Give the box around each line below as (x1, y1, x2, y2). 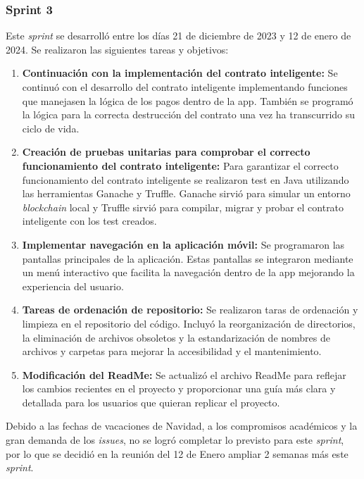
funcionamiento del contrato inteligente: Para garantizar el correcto (22, 158, 339, 173)
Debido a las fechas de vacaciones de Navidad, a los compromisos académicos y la (6, 418, 358, 433)
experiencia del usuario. (22, 278, 124, 293)
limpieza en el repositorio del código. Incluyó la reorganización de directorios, (22, 316, 356, 330)
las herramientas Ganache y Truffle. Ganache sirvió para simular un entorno (22, 186, 351, 201)
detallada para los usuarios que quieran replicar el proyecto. (22, 394, 280, 409)
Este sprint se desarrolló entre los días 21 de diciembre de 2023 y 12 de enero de (6, 28, 351, 43)
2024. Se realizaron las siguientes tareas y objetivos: (6, 42, 229, 56)
